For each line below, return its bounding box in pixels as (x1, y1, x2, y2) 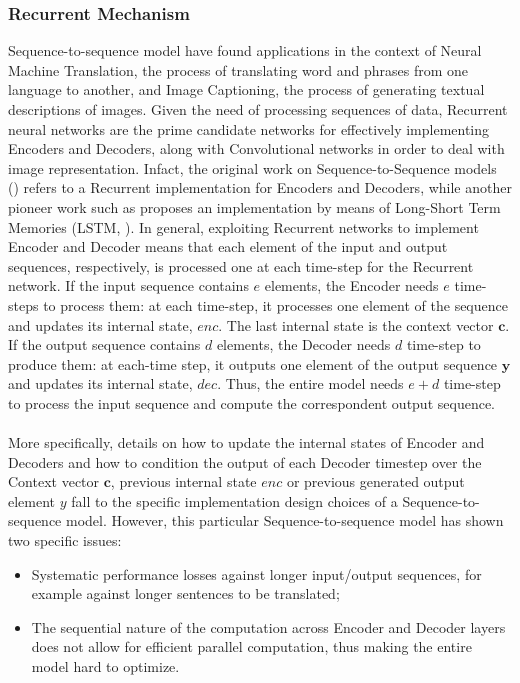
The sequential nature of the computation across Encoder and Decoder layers (31, 616, 506, 637)
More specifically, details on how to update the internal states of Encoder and (8, 432, 485, 453)
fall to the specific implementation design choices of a (71, 490, 398, 511)
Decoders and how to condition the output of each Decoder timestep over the (8, 451, 482, 472)
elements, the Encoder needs (264, 275, 439, 296)
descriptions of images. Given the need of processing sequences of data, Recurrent (8, 99, 508, 119)
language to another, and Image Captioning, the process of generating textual (8, 79, 485, 100)
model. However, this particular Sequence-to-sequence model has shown (66, 510, 504, 531)
